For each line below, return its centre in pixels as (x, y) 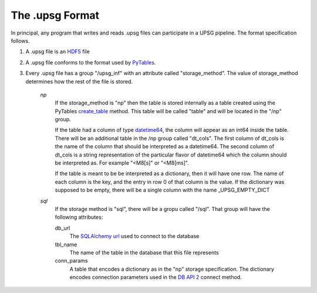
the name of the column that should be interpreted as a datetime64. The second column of (165, 146)
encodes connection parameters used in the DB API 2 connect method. (156, 277)
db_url (63, 228)
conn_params (71, 261)
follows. (20, 40)
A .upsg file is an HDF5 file (58, 52)
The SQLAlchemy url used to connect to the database (134, 236)
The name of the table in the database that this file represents (144, 253)
